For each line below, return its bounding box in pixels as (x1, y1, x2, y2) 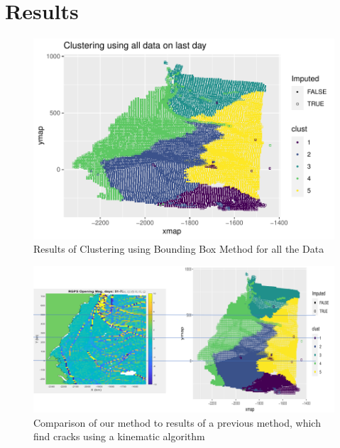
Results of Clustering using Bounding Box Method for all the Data (33, 241, 324, 256)
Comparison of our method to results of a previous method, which (33, 415, 321, 430)
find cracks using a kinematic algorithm (33, 429, 205, 444)
